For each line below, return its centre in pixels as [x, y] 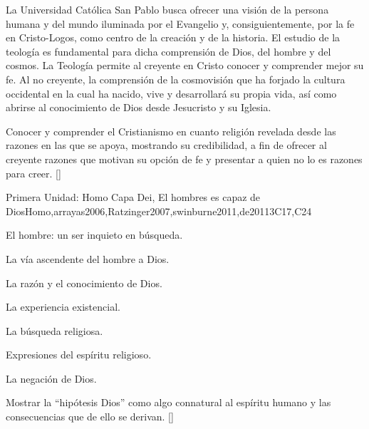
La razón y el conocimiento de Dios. [84, 283]
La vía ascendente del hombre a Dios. [88, 258]
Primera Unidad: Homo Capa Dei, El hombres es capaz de [133, 197]
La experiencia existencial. [63, 307]
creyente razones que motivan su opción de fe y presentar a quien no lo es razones [184, 159]
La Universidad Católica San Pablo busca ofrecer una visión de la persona [167, 9]
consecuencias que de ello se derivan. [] [90, 417]
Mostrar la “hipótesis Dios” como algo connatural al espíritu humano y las [168, 402]
